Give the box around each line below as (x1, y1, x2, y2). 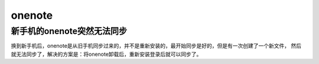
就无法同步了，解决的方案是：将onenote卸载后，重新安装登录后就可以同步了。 (11, 50, 202, 58)
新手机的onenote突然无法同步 (11, 26, 127, 36)
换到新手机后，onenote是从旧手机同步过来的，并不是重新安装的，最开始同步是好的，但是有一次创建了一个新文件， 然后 (11, 42, 302, 49)
